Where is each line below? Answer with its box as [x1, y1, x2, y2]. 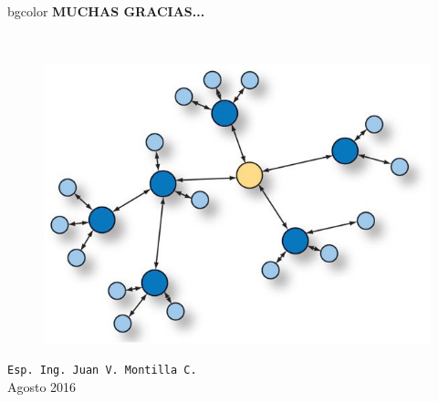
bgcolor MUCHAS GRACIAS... [7, 2, 205, 20]
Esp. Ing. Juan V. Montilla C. [7, 364, 197, 377]
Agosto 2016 [7, 377, 77, 397]
